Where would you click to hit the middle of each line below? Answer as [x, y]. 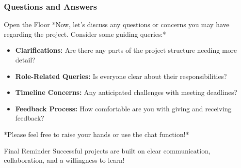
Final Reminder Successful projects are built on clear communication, [107, 150]
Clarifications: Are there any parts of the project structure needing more [126, 50]
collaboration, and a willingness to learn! [64, 160]
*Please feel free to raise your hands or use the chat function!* [96, 134]
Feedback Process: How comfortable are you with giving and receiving [123, 108]
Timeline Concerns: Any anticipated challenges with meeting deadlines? [126, 92]
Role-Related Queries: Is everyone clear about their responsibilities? [121, 76]
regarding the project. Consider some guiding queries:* [85, 34]
